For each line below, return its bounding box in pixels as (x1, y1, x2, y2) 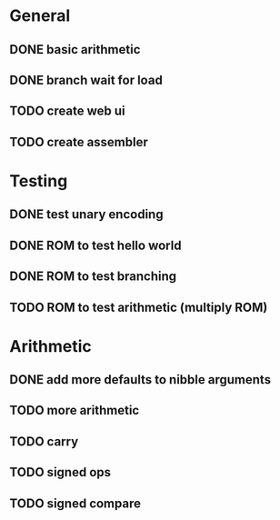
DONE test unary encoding (9, 206, 164, 223)
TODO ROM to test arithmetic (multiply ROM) (9, 299, 268, 315)
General (9, 5, 71, 26)
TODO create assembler (9, 134, 148, 150)
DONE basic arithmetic (9, 42, 141, 57)
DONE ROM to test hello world (9, 237, 182, 253)
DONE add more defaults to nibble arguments (9, 372, 271, 387)
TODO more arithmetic (9, 403, 140, 418)
